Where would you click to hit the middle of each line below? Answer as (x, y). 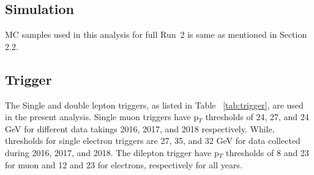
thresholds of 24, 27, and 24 (257, 117)
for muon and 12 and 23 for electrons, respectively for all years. (124, 164)
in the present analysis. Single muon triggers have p (102, 117)
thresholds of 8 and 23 (267, 152)
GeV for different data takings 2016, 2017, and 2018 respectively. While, (140, 128)
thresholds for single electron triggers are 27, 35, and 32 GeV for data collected (153, 141)
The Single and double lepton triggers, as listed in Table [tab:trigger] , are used (154, 105)
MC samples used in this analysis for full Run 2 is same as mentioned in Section (156, 34)
